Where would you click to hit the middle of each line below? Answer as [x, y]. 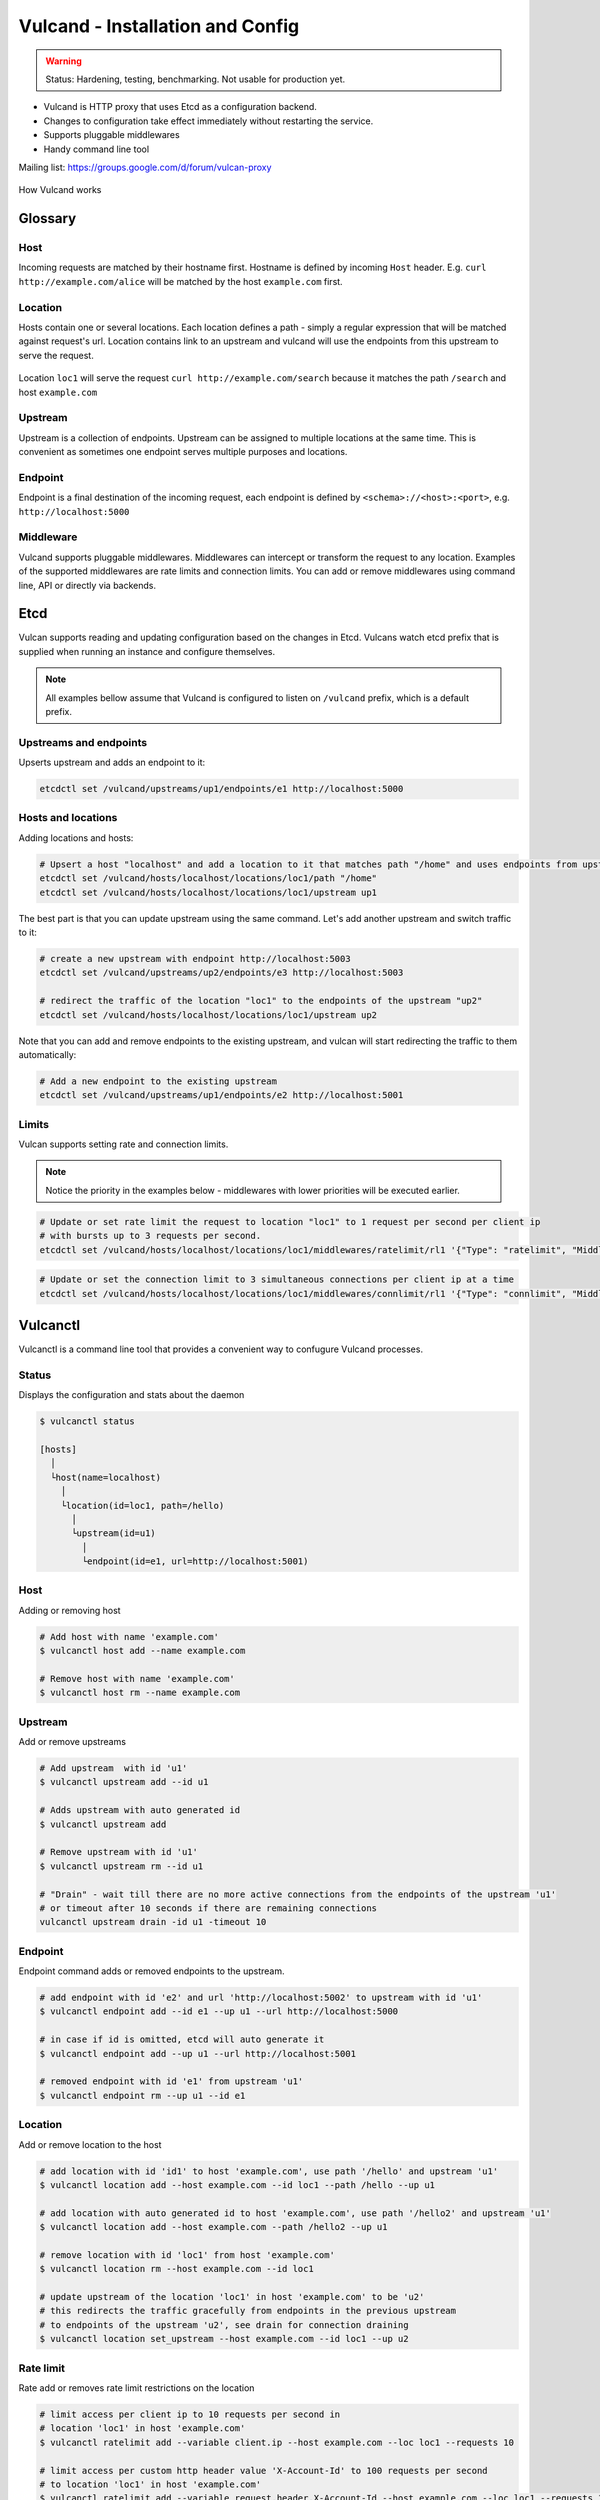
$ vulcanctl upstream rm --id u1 [121, 1866]
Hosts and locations [68, 818]
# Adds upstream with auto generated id [139, 1810]
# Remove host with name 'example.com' [137, 1678]
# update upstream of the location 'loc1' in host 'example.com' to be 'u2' [232, 2297]
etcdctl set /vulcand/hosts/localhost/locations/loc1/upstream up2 [208, 1014]
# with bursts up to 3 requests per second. [150, 1236]
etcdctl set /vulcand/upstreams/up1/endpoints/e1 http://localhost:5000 [221, 789]
